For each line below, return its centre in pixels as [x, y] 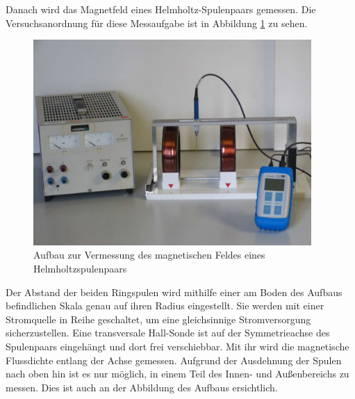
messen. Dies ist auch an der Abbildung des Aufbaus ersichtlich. [142, 387]
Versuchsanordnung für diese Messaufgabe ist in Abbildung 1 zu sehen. [157, 23]
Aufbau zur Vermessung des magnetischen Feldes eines [149, 255]
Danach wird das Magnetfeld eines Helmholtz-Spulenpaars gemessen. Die [161, 9]
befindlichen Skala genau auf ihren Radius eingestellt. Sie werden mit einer [165, 306]
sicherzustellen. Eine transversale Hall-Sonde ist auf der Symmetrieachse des [168, 333]
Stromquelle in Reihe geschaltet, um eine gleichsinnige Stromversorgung [158, 319]
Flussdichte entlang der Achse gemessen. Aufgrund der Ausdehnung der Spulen [174, 360]
